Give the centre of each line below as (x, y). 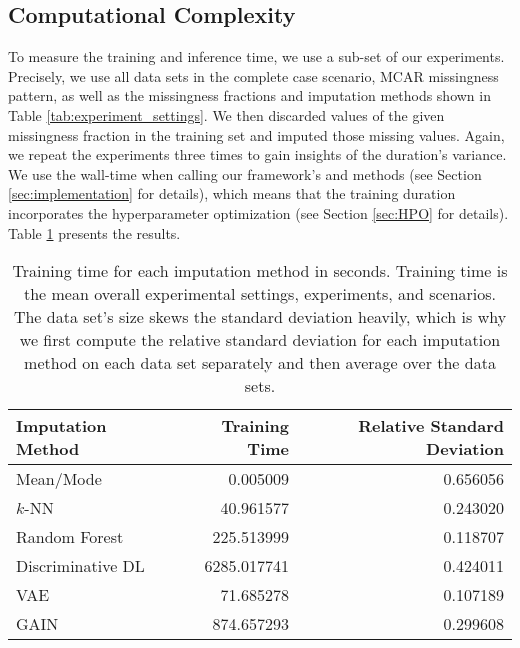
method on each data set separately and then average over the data (260, 363)
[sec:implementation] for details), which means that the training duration (232, 193)
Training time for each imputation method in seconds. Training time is (260, 271)
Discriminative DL (80, 566)
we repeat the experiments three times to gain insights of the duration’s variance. (257, 154)
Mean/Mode (59, 479)
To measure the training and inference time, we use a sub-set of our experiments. (256, 56)
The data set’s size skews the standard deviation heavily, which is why (260, 317)
